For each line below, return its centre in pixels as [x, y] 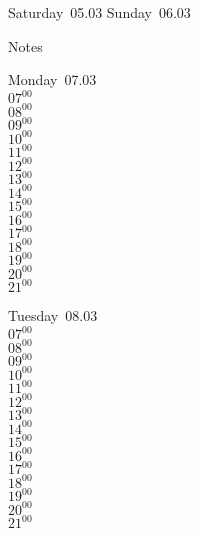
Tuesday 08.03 [53, 315]
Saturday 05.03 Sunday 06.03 [99, 12]
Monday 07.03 [52, 79]
